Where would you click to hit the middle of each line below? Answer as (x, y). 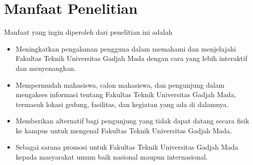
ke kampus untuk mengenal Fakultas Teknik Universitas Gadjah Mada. (124, 130)
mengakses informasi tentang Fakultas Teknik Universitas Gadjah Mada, (126, 94)
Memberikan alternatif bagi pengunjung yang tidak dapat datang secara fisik (132, 121)
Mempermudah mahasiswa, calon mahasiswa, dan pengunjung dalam (120, 84)
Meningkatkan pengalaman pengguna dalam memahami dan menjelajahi (126, 48)
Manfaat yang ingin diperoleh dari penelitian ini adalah (88, 32)
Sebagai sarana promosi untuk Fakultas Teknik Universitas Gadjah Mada (127, 147)
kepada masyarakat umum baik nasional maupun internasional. (112, 157)
